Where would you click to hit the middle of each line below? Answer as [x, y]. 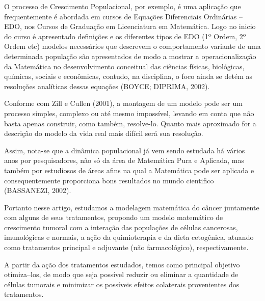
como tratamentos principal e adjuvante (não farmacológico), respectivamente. [126, 247]
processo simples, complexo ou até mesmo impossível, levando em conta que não [129, 113]
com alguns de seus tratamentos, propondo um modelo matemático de [114, 217]
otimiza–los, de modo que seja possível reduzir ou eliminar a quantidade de [121, 274]
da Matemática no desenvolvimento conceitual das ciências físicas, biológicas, [124, 66]
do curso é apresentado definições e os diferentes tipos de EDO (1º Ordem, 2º [125, 36]
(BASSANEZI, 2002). [38, 190]
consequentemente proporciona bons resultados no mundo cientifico [109, 180]
